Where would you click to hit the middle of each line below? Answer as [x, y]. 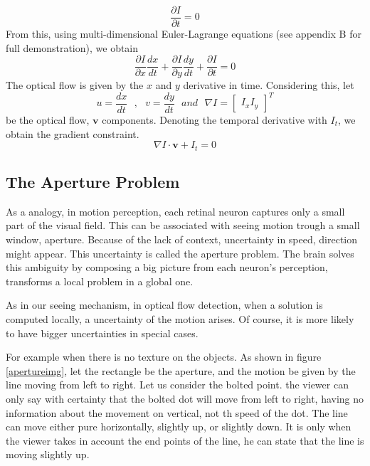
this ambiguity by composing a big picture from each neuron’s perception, [167, 267]
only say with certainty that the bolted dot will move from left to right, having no [185, 398]
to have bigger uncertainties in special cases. [102, 333]
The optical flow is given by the [75, 85]
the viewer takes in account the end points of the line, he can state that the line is [185, 440]
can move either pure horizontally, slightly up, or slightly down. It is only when [179, 427]
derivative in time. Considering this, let [269, 85]
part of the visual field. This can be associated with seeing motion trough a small [183, 225]
